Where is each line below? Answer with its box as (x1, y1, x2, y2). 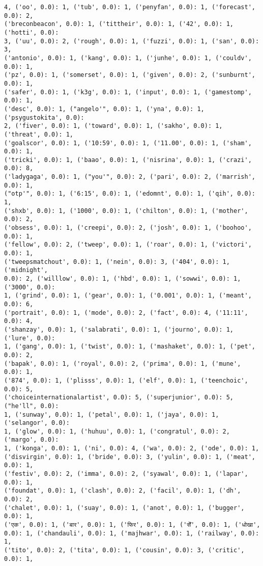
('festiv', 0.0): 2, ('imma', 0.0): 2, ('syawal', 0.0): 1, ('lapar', (4, 470, 248, 478)
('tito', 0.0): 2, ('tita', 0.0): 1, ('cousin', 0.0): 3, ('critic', (4, 547, 245, 554)
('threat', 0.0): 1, (4, 130, 74, 138)
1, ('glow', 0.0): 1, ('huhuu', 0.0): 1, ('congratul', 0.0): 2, (4, 427, 230, 435)
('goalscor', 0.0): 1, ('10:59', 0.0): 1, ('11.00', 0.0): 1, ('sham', (4, 139, 252, 147)
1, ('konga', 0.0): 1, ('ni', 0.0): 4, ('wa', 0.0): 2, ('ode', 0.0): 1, (4, 445, 259, 452)
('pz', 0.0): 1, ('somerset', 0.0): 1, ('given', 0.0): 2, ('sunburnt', (4, 71, 255, 79)
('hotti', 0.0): (4, 29, 59, 36)
